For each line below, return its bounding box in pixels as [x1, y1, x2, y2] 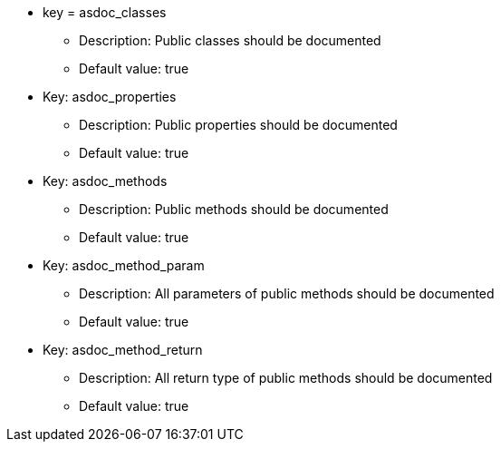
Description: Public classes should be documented [79, 33, 381, 48]
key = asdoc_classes [43, 5, 167, 20]
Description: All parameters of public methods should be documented [79, 286, 495, 301]
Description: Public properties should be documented [79, 117, 398, 132]
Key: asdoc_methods [43, 173, 168, 189]
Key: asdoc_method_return [43, 342, 203, 357]
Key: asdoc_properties [43, 89, 177, 104]
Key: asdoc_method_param [43, 258, 205, 273]
